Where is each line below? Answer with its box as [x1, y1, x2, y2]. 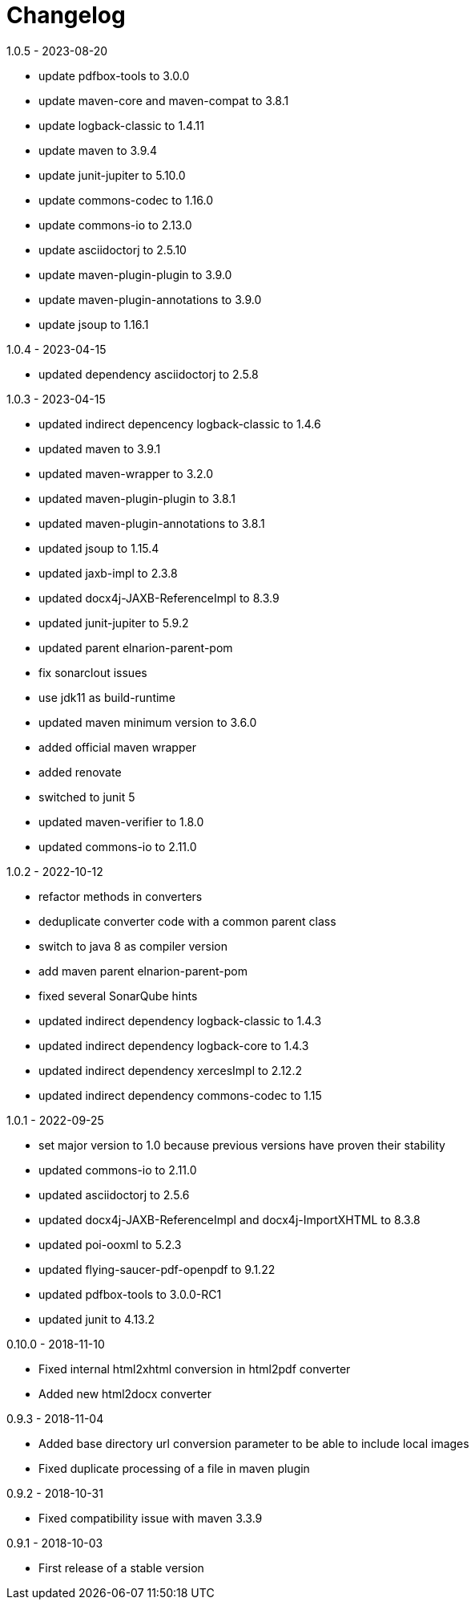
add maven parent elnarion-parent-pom [38, 963, 248, 978]
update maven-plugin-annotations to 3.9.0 [38, 292, 262, 306]
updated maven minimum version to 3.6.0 [38, 715, 257, 729]
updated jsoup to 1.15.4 [38, 541, 159, 555]
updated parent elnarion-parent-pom [38, 640, 233, 655]
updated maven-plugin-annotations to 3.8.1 [38, 516, 265, 530]
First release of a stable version [38, 1560, 204, 1575]
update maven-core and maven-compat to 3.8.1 [38, 93, 289, 107]
